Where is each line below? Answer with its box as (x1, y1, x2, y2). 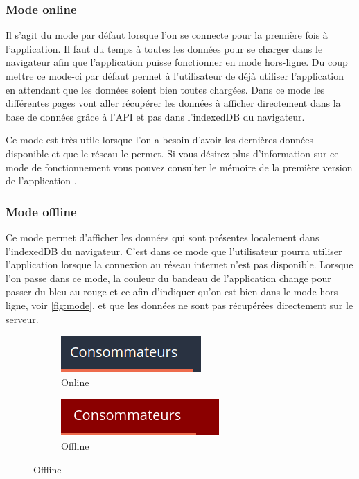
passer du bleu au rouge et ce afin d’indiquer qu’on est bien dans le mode (6, 284, 317, 299)
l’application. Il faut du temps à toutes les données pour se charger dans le (6, 41, 323, 55)
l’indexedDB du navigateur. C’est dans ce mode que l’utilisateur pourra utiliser (6, 243, 342, 258)
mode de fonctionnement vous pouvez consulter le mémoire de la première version (6, 159, 353, 174)
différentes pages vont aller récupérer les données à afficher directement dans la (6, 96, 341, 110)
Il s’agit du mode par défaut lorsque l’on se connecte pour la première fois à (6, 28, 328, 42)
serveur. (6, 311, 39, 326)
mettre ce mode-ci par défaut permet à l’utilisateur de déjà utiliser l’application (6, 69, 344, 82)
